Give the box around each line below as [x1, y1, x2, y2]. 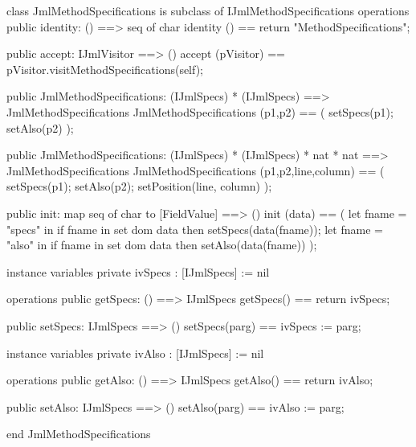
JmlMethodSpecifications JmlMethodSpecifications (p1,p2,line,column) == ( [6, 162, 385, 178]
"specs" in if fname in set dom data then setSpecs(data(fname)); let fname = [6, 220, 383, 237]
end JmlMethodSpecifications [6, 425, 151, 442]
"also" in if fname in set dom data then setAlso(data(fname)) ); [6, 236, 317, 253]
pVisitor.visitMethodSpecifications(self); [6, 60, 204, 77]
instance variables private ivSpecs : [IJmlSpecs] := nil [6, 263, 270, 280]
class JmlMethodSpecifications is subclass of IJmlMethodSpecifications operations [6, 2, 410, 18]
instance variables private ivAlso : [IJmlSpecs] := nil [6, 344, 264, 361]
